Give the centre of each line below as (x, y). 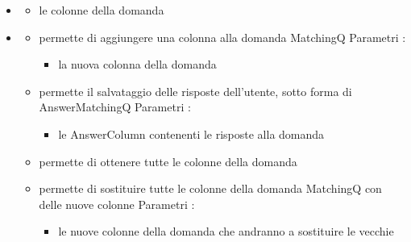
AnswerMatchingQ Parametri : (115, 107)
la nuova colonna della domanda (137, 64)
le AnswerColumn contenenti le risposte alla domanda (191, 134)
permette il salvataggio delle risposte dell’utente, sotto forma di (195, 91)
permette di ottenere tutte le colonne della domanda (168, 161)
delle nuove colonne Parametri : (117, 204)
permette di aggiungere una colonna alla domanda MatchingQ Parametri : (222, 37)
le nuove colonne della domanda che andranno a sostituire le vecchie (226, 231)
